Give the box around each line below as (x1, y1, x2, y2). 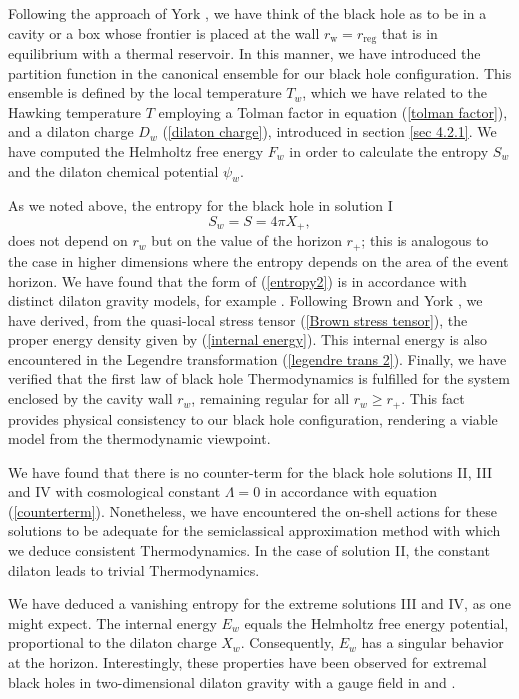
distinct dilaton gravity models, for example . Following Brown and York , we (8, 290, 483, 311)
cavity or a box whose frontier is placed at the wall (8, 22, 320, 43)
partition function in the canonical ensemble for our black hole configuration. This (8, 62, 512, 83)
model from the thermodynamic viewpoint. (8, 428, 271, 449)
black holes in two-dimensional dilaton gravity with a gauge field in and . (8, 671, 456, 692)
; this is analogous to (361, 230, 489, 251)
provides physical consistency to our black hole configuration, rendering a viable (8, 408, 498, 429)
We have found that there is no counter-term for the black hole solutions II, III (8, 461, 493, 482)
